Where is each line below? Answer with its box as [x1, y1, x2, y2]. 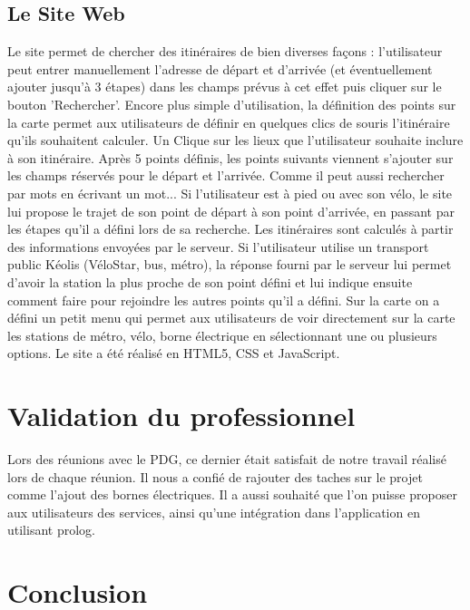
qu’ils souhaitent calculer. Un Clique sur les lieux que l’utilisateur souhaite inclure [7, 131, 464, 150]
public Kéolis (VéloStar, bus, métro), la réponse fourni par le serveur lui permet [7, 255, 452, 274]
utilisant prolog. [7, 520, 95, 539]
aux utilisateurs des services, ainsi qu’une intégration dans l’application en [7, 502, 420, 521]
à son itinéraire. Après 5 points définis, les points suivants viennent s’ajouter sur [7, 148, 454, 167]
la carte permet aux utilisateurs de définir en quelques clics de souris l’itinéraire [7, 112, 450, 131]
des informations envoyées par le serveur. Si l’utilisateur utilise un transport [7, 237, 429, 256]
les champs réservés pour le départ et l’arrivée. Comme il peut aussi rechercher [7, 166, 445, 185]
